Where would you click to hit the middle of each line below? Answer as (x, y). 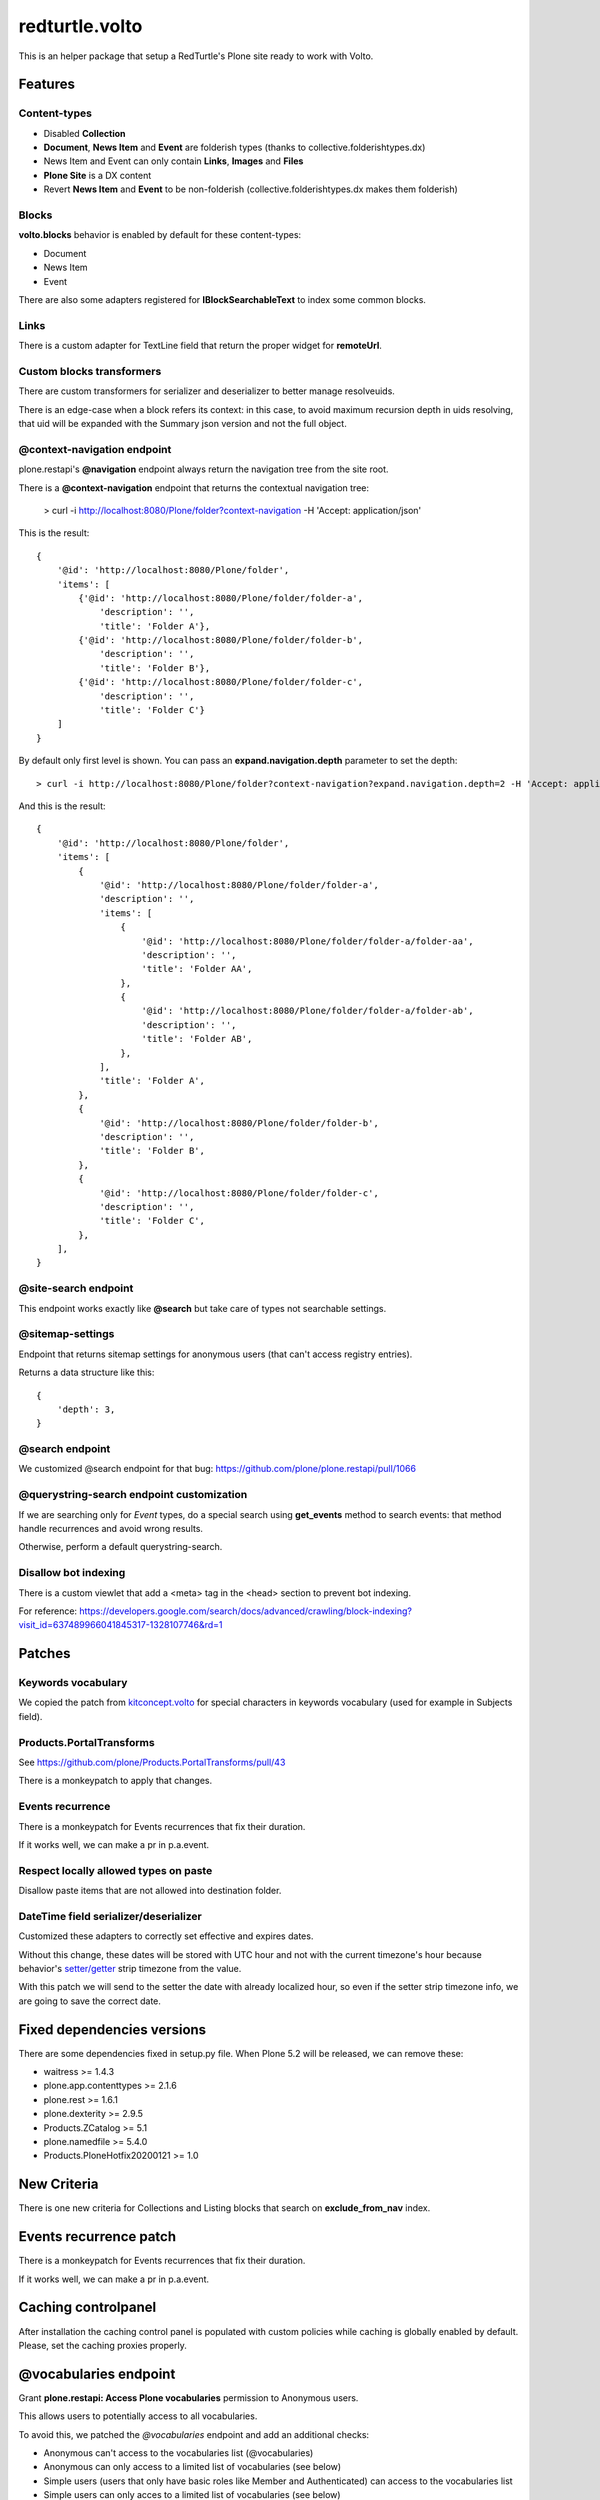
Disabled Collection (84, 133)
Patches (44, 1653)
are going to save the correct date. (90, 2001)
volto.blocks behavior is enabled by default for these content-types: (160, 235)
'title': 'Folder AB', (197, 1039)
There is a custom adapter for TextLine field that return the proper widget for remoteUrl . (200, 346)
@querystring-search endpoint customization (133, 1495)
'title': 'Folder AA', (197, 969)
